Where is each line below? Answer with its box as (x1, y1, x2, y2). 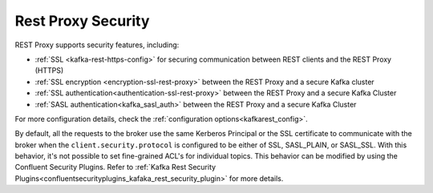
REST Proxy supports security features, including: (14, 40, 180, 50)
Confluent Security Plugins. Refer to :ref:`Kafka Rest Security (14, 163, 216, 172)
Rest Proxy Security (14, 12, 150, 30)
